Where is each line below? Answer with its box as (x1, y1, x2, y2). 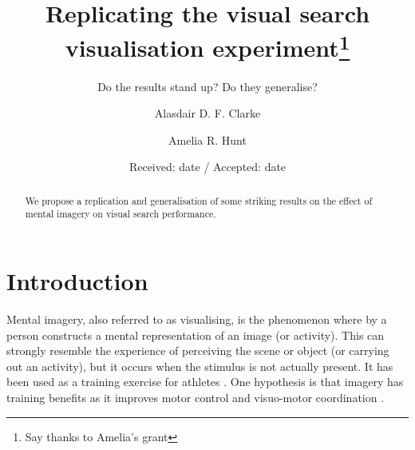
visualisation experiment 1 (65, 28, 350, 64)
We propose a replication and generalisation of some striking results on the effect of (25, 193, 373, 207)
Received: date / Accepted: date (128, 158, 287, 175)
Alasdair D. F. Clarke (154, 105, 261, 121)
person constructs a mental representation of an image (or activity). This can (6, 326, 385, 343)
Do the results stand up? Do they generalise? (97, 78, 318, 94)
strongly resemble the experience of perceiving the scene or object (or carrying (6, 342, 389, 359)
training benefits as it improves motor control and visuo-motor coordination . (6, 389, 385, 406)
